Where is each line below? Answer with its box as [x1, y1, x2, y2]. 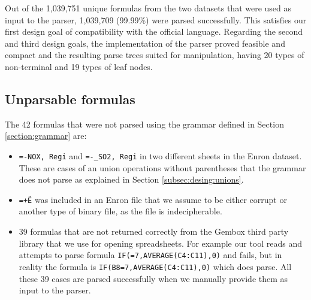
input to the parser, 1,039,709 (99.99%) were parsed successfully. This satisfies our [5, 13, 307, 26]
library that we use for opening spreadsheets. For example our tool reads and [19, 237, 303, 249]
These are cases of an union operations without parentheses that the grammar [19, 161, 306, 174]
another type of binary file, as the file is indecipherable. [19, 205, 222, 217]
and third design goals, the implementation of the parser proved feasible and [5, 37, 285, 49]
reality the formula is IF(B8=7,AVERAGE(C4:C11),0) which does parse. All [19, 260, 292, 272]
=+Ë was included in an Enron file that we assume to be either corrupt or [19, 193, 287, 205]
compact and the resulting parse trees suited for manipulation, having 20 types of [5, 49, 304, 61]
